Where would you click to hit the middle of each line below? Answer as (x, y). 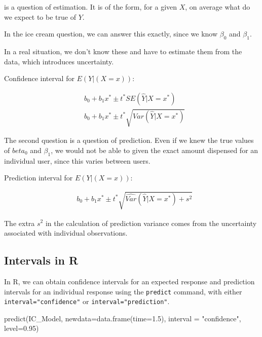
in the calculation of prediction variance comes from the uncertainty (151, 223)
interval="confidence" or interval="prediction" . (87, 301)
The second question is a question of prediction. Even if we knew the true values (129, 140)
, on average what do (218, 7)
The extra (20, 223)
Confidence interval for (39, 78)
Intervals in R (41, 260)
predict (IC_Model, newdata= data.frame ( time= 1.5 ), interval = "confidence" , (123, 318)
